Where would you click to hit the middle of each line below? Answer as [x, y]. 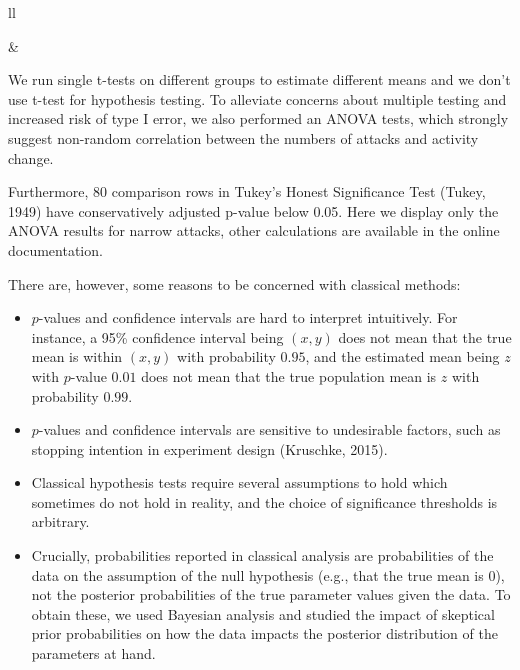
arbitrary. [60, 521]
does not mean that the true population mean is [289, 375]
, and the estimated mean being [402, 356]
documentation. [55, 249]
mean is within [77, 356]
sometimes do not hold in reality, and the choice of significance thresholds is [264, 501]
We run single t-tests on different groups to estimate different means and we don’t [259, 79]
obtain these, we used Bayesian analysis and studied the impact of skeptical [263, 613]
